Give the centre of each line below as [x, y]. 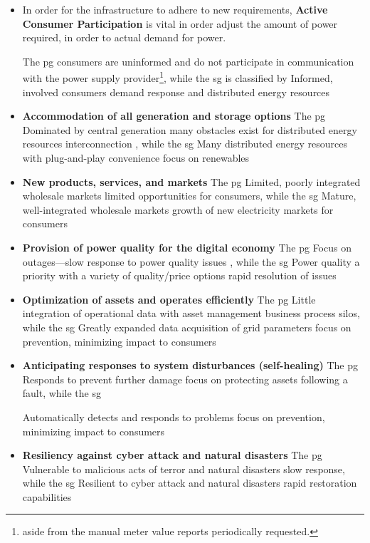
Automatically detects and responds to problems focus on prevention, [174, 417]
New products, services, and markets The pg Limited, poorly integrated [191, 181]
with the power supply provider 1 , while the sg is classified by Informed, [178, 77]
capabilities [47, 496]
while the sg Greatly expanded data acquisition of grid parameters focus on [187, 327]
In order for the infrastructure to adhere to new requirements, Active [175, 9]
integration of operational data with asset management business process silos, [191, 313]
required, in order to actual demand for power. [124, 37]
